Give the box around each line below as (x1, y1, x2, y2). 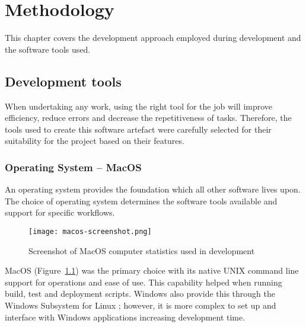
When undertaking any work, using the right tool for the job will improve (5, 100, 273, 112)
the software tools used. (5, 43, 91, 55)
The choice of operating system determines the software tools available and (5, 194, 278, 207)
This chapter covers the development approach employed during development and (5, 31, 301, 44)
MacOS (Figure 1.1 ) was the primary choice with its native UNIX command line (5, 264, 299, 277)
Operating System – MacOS (5, 159, 142, 174)
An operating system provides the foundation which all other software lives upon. (5, 183, 301, 195)
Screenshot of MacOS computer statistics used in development (28, 244, 255, 257)
